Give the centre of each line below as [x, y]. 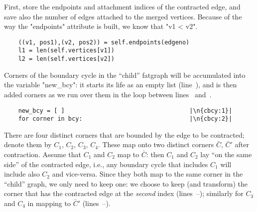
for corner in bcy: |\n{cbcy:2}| [125, 119]
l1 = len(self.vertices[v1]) [66, 51]
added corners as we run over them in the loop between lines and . [108, 94]
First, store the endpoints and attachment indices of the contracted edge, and [122, 6]
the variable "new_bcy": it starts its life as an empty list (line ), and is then [121, 85]
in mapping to [49, 203]
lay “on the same [226, 154]
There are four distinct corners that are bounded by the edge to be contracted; [124, 134]
